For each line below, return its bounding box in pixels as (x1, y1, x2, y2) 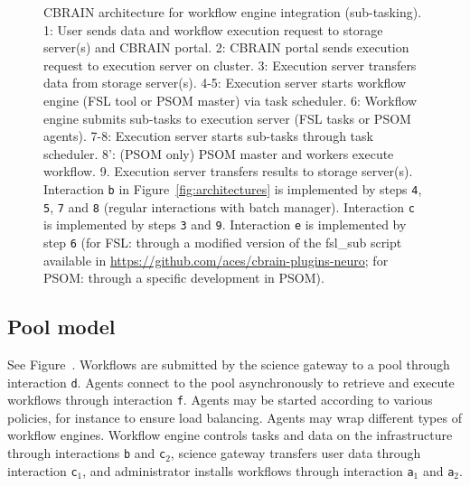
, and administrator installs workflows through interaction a (82, 461, 414, 480)
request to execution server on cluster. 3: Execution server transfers (43, 55, 417, 74)
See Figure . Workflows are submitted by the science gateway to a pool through (7, 354, 450, 373)
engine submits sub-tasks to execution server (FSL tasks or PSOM (43, 108, 411, 127)
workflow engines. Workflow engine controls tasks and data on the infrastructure (7, 425, 453, 444)
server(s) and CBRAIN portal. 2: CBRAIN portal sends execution (43, 38, 409, 57)
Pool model (7, 313, 116, 341)
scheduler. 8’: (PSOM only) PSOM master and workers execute (43, 144, 394, 163)
